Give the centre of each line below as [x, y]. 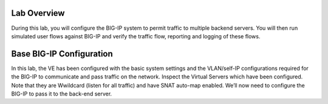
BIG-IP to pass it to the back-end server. [62, 94]
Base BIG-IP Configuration [62, 54]
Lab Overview [38, 13]
